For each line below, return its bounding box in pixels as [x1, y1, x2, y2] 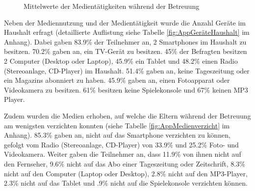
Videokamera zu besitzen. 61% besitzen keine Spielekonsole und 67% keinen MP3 [4, 84, 248, 95]
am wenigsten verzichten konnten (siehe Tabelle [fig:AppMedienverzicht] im [4, 120, 230, 130]
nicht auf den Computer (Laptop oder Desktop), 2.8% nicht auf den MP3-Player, [4, 168, 248, 178]
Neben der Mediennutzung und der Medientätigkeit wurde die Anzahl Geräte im [4, 17, 246, 27]
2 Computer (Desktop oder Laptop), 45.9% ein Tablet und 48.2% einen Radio [4, 55, 238, 66]
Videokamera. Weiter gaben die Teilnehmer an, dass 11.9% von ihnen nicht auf [4, 149, 241, 159]
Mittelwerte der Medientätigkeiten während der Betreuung [24, 1, 200, 11]
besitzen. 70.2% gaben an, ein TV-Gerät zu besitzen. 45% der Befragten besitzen [4, 46, 247, 56]
